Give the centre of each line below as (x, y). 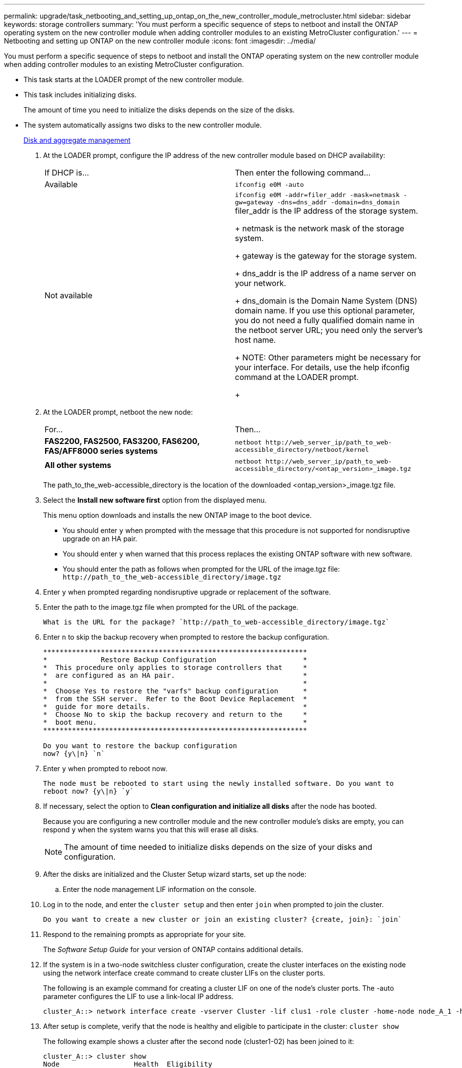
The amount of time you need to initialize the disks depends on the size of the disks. (159, 110)
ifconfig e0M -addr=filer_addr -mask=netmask (317, 195)
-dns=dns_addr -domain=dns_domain (338, 202)
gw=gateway (254, 202)
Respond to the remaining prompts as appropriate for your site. (145, 934)
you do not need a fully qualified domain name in (325, 320)
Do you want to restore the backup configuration (140, 746)
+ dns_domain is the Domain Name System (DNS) (326, 301)
